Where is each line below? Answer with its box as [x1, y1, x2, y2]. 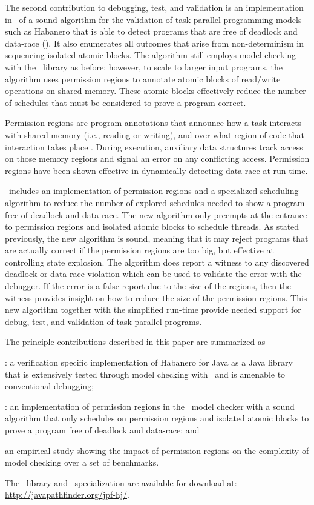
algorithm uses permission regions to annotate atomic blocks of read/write [5, 72, 281, 85]
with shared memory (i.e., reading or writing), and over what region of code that [5, 128, 305, 141]
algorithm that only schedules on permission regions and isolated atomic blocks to [5, 412, 309, 424]
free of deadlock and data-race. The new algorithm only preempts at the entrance [5, 208, 307, 221]
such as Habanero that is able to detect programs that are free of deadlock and [5, 25, 298, 38]
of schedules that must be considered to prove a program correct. [5, 96, 246, 109]
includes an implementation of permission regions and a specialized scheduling [8, 184, 299, 197]
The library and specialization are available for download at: [5, 476, 237, 489]
